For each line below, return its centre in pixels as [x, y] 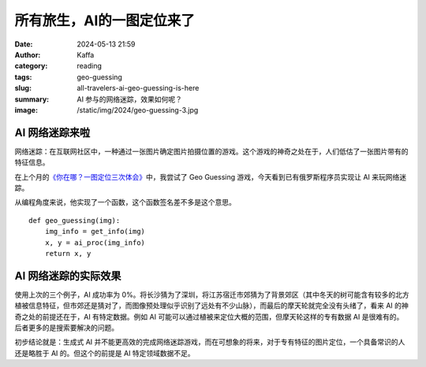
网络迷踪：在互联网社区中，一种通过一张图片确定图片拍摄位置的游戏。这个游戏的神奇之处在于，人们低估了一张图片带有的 [211, 151]
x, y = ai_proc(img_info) [95, 243]
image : [26, 109]
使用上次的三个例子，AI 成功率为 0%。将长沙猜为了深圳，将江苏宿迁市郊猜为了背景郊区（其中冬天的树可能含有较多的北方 [212, 295]
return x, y [68, 253]
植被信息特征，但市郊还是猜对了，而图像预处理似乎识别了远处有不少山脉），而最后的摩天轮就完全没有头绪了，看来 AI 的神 [212, 306]
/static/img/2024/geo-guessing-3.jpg [138, 109]
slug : [23, 88]
